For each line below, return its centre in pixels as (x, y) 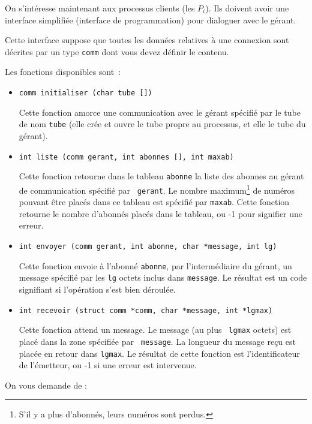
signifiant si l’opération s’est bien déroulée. (97, 289)
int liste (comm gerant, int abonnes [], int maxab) (126, 157)
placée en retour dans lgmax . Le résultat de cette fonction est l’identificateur (159, 353)
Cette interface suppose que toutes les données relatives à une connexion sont (147, 40)
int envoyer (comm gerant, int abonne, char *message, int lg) (148, 246)
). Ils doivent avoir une (247, 8)
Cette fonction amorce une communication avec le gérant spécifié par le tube (160, 112)
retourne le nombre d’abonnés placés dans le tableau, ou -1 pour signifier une (161, 213)
